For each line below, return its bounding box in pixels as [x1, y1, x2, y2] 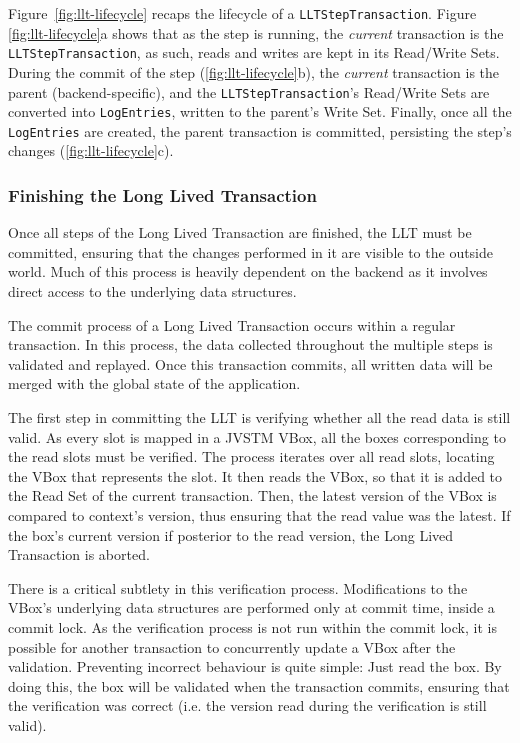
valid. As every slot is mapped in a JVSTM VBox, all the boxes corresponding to [8, 426, 506, 447]
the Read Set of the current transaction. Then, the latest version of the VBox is [8, 485, 497, 506]
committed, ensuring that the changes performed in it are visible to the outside [8, 241, 494, 262]
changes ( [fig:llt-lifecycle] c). [8, 140, 174, 161]
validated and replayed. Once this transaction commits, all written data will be [8, 353, 493, 374]
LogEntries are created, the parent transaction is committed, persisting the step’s [8, 120, 512, 141]
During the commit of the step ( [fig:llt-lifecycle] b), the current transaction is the [8, 61, 500, 82]
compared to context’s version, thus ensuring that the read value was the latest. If [8, 505, 511, 525]
